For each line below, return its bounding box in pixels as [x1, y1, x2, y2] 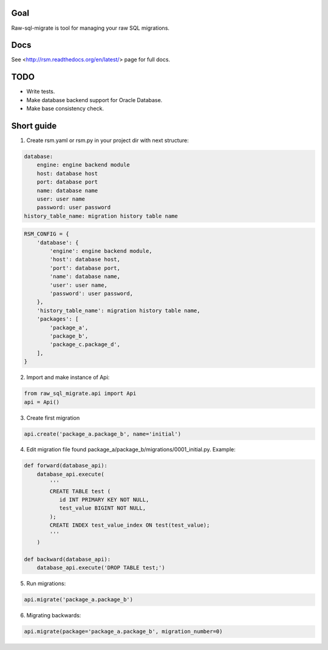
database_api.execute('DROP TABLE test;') [36, 564, 165, 571]
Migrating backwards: [26, 612, 81, 619]
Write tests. [26, 88, 55, 95]
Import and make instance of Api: [26, 374, 110, 381]
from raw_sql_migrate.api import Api [24, 390, 137, 397]
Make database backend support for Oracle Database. [26, 96, 163, 103]
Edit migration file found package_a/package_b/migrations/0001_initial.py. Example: [26, 446, 236, 453]
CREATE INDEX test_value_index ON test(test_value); [49, 522, 210, 529]
